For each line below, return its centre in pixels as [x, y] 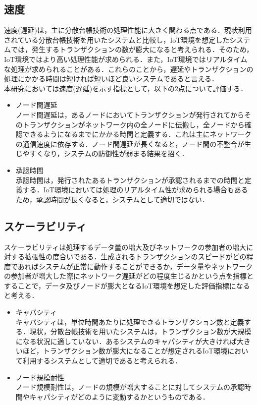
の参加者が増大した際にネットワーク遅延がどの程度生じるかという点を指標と [129, 276]
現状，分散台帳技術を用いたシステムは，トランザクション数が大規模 [140, 331]
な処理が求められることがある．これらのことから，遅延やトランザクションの [129, 69]
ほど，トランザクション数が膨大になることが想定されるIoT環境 [125, 351]
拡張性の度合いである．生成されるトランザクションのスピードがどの [135, 257]
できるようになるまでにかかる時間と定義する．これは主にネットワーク [137, 134]
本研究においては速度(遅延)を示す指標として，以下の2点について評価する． [126, 88]
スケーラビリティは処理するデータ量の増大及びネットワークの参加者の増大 [125, 247]
